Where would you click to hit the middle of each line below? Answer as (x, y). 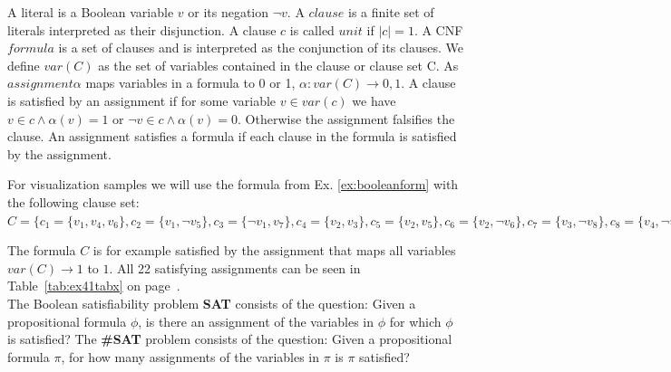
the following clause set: (73, 201)
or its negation (229, 12)
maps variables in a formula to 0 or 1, (190, 83)
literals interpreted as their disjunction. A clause (142, 29)
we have (374, 100)
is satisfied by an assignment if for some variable (142, 100)
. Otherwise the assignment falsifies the (346, 118)
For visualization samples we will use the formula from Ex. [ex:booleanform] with (233, 184)
